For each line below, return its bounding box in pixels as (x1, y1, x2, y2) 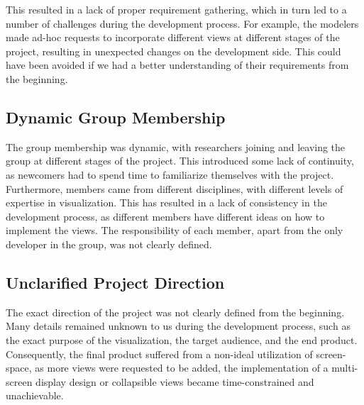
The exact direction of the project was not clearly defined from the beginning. (6, 304, 345, 319)
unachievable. (6, 388, 64, 403)
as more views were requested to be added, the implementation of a (35, 360, 329, 375)
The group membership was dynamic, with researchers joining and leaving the (6, 139, 346, 154)
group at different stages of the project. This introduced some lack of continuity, (6, 153, 354, 168)
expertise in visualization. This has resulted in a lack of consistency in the (6, 195, 327, 210)
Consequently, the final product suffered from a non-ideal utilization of (6, 346, 313, 361)
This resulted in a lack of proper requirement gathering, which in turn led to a (6, 2, 347, 16)
